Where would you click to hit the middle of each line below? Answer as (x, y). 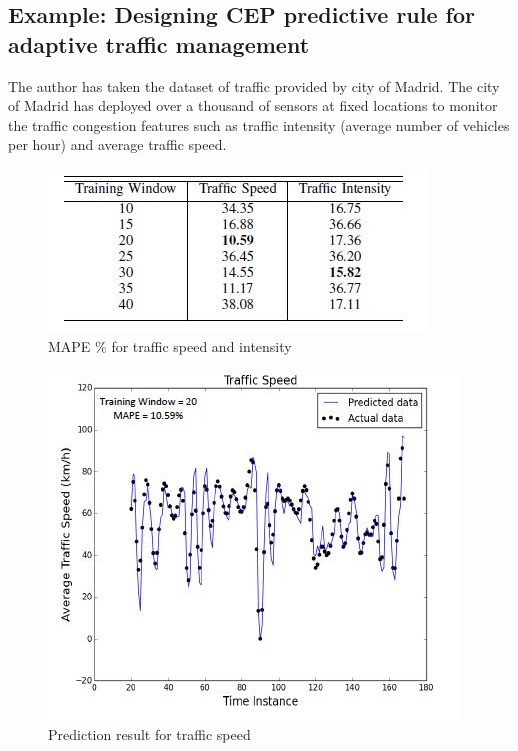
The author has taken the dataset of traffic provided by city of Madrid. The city (254, 85)
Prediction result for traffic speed (149, 733)
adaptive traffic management (159, 43)
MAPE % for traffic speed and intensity (170, 345)
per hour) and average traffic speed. (117, 144)
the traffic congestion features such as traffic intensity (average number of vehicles (259, 124)
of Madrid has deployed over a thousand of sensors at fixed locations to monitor (253, 105)
